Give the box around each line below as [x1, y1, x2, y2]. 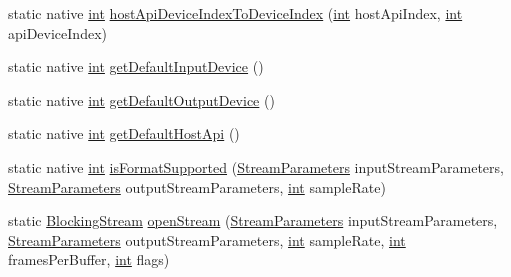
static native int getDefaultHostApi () [8, 123, 240, 144]
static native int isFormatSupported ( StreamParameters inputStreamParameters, [8, 156, 504, 177]
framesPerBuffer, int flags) [8, 249, 170, 270]
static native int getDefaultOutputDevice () [8, 89, 275, 110]
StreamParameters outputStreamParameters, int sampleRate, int [8, 229, 406, 250]
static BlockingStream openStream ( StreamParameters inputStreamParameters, [8, 210, 498, 231]
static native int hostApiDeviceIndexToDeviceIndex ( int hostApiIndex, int [8, 3, 463, 23]
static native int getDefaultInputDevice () [8, 56, 264, 77]
